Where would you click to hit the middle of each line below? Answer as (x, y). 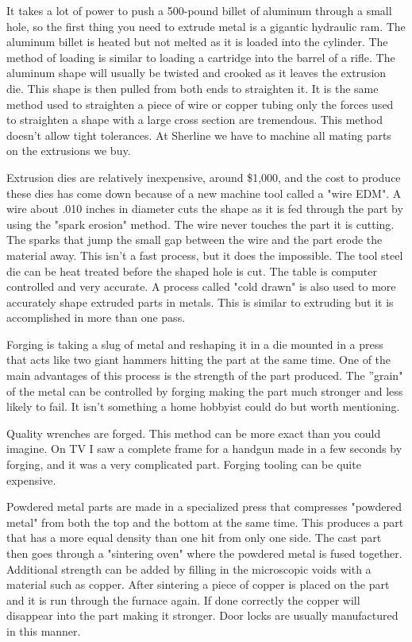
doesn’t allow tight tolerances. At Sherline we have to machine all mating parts (199, 135)
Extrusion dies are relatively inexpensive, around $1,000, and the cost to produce (204, 177)
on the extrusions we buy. (69, 151)
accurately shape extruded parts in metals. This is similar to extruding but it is (200, 302)
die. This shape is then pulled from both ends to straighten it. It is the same (193, 88)
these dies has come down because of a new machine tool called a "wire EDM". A (204, 193)
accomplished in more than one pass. (96, 317)
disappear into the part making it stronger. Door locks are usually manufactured (202, 615)
